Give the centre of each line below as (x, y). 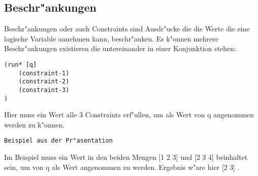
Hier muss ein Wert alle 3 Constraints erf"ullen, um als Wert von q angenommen (129, 115)
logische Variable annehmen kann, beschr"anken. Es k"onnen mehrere (111, 38)
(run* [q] (20, 64)
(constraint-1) (44, 73)
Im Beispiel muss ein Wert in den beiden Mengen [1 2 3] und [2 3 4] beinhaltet (126, 157)
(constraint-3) (44, 90)
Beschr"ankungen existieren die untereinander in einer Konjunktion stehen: (120, 48)
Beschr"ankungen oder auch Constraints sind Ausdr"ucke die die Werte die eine (127, 29)
